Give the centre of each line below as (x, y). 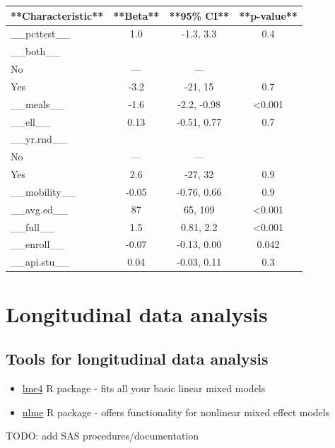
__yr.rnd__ (39, 139)
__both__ (36, 51)
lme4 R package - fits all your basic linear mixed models (144, 388)
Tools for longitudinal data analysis (137, 359)
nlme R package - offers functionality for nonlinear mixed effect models (176, 412)
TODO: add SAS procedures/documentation (102, 436)
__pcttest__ (41, 34)
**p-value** (268, 15)
